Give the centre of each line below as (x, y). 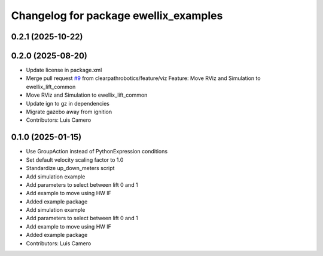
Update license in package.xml (64, 70)
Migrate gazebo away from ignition (69, 112)
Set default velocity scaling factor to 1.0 (75, 160)
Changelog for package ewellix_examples (117, 16)
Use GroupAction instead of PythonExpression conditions (97, 152)
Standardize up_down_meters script (70, 168)
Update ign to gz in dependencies (68, 103)
